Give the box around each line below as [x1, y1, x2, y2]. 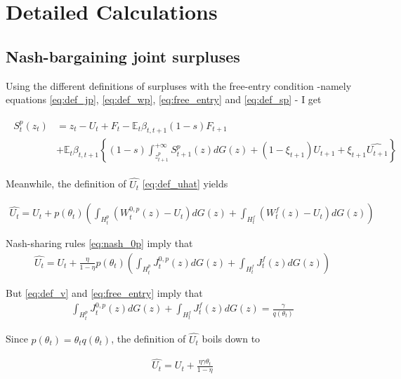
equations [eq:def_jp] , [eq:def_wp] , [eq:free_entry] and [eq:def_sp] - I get [6, 92, 322, 107]
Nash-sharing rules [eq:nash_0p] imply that [6, 236, 193, 251]
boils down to [202, 331, 261, 346]
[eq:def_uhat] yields [142, 176, 228, 191]
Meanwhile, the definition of [6, 176, 126, 191]
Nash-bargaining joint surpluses [6, 45, 240, 67]
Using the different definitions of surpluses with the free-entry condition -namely [6, 78, 352, 93]
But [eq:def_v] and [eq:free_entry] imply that [6, 285, 203, 300]
